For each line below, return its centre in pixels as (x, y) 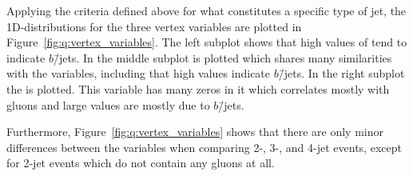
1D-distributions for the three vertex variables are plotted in (154, 26)
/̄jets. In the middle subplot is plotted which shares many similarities (222, 57)
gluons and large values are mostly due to (108, 104)
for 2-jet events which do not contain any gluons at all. (141, 163)
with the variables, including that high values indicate (139, 73)
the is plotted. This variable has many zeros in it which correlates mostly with (198, 88)
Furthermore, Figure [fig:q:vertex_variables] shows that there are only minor (195, 132)
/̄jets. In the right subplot (342, 73)
